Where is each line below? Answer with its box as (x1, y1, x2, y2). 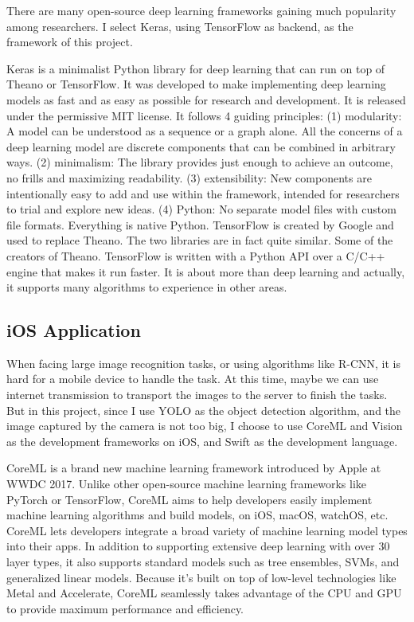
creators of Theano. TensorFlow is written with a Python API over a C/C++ (6, 247, 385, 264)
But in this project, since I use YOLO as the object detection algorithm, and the (6, 401, 401, 418)
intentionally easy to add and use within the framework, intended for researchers (6, 185, 400, 201)
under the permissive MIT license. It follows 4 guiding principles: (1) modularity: (6, 107, 402, 123)
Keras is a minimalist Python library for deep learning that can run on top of (6, 60, 385, 76)
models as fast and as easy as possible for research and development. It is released (6, 91, 406, 108)
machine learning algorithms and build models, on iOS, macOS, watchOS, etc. (6, 507, 389, 523)
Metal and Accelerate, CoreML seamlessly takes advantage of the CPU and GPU (6, 585, 402, 601)
